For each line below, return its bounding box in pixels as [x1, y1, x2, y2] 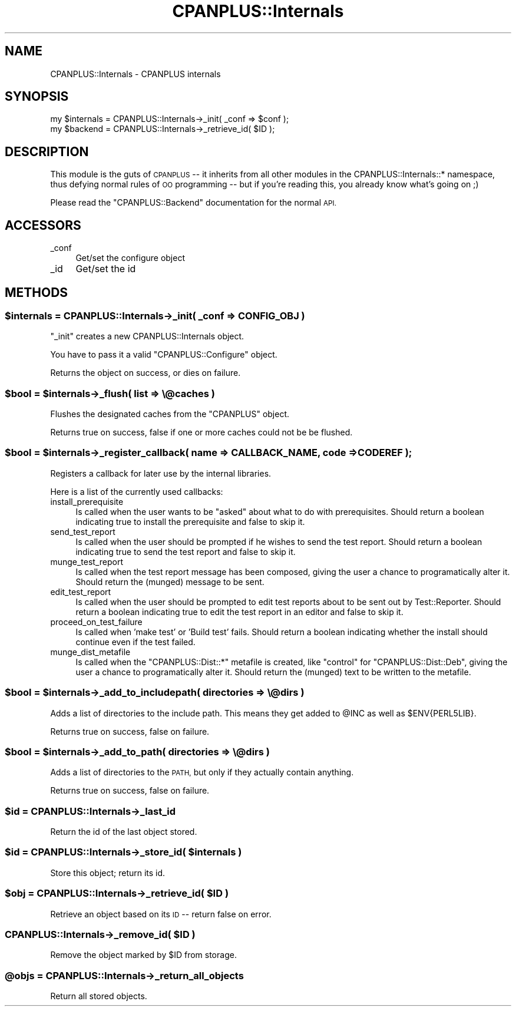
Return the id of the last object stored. [50, 827, 197, 837]
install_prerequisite [50, 496, 124, 507]
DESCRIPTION [5, 144, 89, 159]
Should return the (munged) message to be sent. [75, 576, 264, 587]
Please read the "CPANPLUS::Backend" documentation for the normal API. [50, 197, 337, 208]
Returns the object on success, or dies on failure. [50, 368, 241, 378]
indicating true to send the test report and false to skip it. [75, 546, 296, 557]
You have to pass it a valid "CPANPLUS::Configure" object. [50, 349, 277, 360]
